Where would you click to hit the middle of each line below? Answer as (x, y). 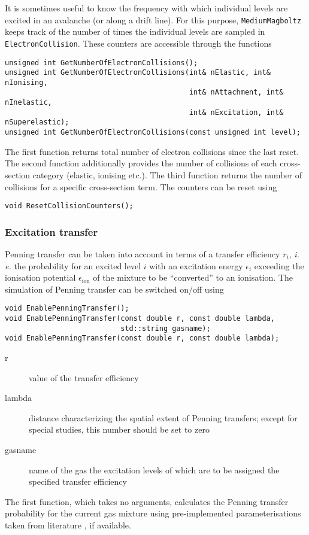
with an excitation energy (196, 265)
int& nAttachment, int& (236, 92)
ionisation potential (40, 277)
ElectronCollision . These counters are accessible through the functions (138, 43)
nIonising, (26, 82)
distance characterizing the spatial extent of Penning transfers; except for (163, 417)
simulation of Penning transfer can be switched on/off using (114, 289)
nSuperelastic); (37, 122)
